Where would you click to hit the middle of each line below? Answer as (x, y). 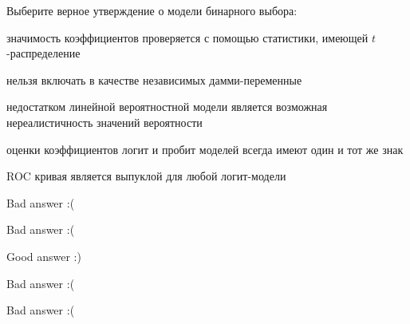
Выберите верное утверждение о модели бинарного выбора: (152, 10)
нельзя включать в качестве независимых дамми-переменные (154, 79)
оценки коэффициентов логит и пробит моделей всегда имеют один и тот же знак (205, 149)
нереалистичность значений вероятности (104, 122)
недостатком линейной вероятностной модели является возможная (167, 107)
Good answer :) (44, 256)
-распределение (43, 53)
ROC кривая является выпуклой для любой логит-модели (146, 176)
